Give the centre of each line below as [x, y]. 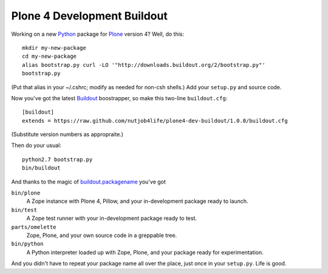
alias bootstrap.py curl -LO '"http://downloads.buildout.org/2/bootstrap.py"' [144, 65]
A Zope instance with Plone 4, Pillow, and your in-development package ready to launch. [137, 201]
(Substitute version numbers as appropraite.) [67, 134]
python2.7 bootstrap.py [57, 159]
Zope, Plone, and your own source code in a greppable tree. [102, 235]
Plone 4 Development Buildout [90, 16]
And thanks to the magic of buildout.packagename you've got [89, 182]
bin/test [24, 210]
